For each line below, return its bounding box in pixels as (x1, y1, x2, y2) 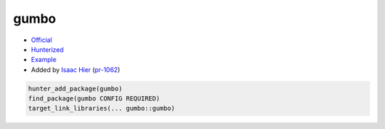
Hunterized (31, 45, 64, 53)
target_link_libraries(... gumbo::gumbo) (28, 104, 175, 113)
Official (31, 36, 53, 44)
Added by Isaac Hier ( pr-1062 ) (31, 65, 120, 74)
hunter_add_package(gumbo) (28, 84, 123, 93)
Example (31, 56, 57, 64)
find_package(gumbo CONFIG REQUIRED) (28, 95, 160, 103)
